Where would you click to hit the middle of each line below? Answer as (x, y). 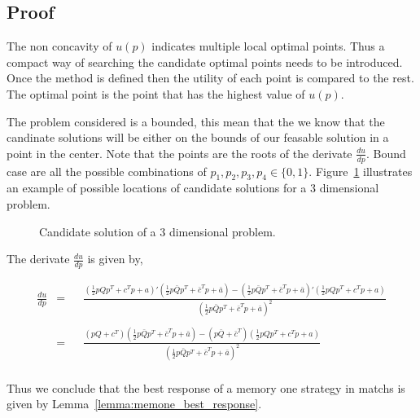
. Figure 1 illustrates (361, 171)
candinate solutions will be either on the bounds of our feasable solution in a (198, 137)
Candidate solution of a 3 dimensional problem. (157, 231)
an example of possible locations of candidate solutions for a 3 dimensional (193, 188)
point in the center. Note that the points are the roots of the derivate (179, 153)
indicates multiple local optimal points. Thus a (268, 46)
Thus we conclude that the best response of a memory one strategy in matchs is (206, 387)
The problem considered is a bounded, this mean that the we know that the (196, 121)
